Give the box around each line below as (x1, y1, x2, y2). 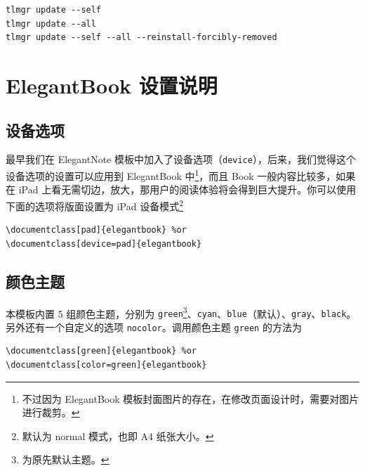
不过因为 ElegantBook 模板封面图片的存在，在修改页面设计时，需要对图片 (22, 391, 359, 406)
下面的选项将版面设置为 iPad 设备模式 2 (6, 196, 183, 213)
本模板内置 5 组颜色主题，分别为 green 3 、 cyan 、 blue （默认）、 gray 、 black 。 (6, 304, 357, 321)
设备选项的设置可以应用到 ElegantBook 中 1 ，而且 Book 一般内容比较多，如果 (6, 167, 356, 183)
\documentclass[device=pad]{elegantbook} (6, 238, 202, 249)
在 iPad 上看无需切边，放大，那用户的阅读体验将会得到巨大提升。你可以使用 (6, 182, 357, 197)
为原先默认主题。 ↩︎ (22, 452, 109, 467)
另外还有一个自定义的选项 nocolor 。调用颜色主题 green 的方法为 (6, 319, 302, 334)
